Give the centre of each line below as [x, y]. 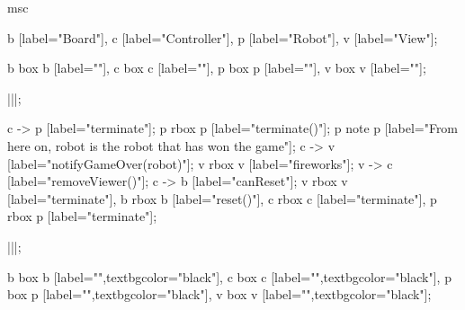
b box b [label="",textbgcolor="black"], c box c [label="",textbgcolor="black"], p [229, 276]
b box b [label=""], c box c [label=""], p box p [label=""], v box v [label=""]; [217, 68]
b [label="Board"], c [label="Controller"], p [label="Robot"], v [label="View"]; [223, 37]
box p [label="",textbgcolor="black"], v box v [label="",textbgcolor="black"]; [219, 294]
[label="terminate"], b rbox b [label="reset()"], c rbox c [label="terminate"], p [222, 198]
